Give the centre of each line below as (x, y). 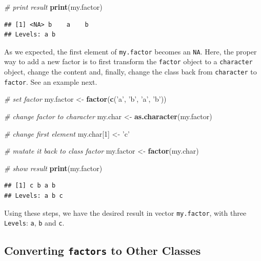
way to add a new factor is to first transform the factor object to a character (128, 61)
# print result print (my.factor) (53, 7)
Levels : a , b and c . (34, 223)
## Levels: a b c (34, 195)
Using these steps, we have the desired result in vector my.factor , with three (125, 212)
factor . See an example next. (51, 81)
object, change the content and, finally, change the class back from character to (130, 72)
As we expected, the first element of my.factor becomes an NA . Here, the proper (130, 51)
